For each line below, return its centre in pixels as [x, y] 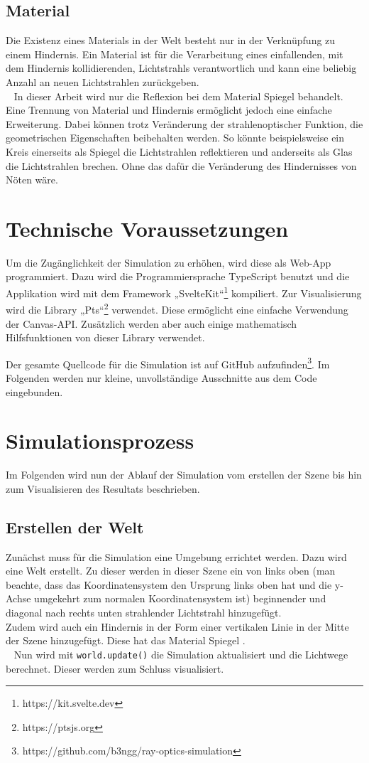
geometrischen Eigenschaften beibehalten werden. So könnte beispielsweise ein [175, 138]
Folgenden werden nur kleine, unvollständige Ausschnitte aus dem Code [161, 377]
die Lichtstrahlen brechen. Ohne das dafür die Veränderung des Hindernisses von [181, 165]
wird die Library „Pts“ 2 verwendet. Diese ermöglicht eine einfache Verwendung [177, 308]
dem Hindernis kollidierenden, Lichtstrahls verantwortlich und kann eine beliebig [181, 68]
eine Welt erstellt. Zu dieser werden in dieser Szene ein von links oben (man [171, 571]
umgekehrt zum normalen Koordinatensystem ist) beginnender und [180, 598]
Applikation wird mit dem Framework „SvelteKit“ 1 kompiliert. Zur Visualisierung [184, 292]
